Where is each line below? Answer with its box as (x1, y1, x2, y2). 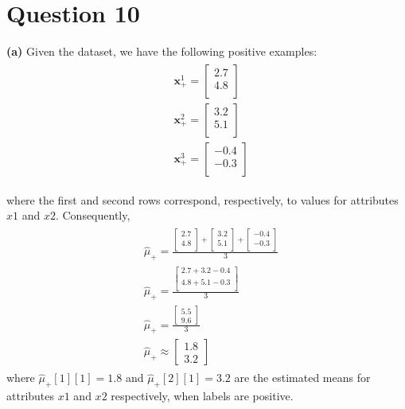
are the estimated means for (234, 369, 371, 386)
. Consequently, (55, 207, 130, 224)
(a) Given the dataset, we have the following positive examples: (6, 43, 317, 60)
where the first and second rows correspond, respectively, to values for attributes (6, 191, 399, 208)
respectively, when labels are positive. (111, 388, 294, 404)
